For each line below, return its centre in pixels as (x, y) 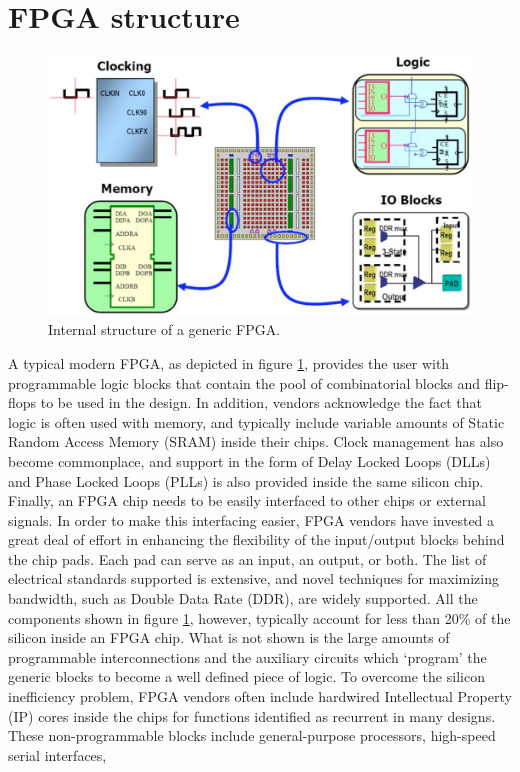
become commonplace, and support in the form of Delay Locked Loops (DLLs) (249, 460)
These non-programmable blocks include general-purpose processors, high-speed (252, 735)
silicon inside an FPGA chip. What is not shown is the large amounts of (229, 637)
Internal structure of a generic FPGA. (164, 329)
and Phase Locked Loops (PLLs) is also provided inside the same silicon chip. (246, 480)
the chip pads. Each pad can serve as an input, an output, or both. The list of (247, 558)
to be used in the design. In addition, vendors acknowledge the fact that (261, 402)
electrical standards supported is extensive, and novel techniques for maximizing (254, 578)
